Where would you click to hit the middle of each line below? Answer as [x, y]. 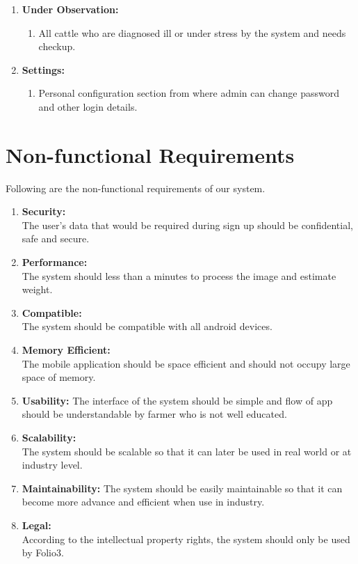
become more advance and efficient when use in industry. [143, 502]
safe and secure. [56, 238]
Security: [44, 211]
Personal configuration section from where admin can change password [189, 93]
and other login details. [88, 106]
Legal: [36, 525]
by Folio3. [43, 553]
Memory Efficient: [66, 350]
